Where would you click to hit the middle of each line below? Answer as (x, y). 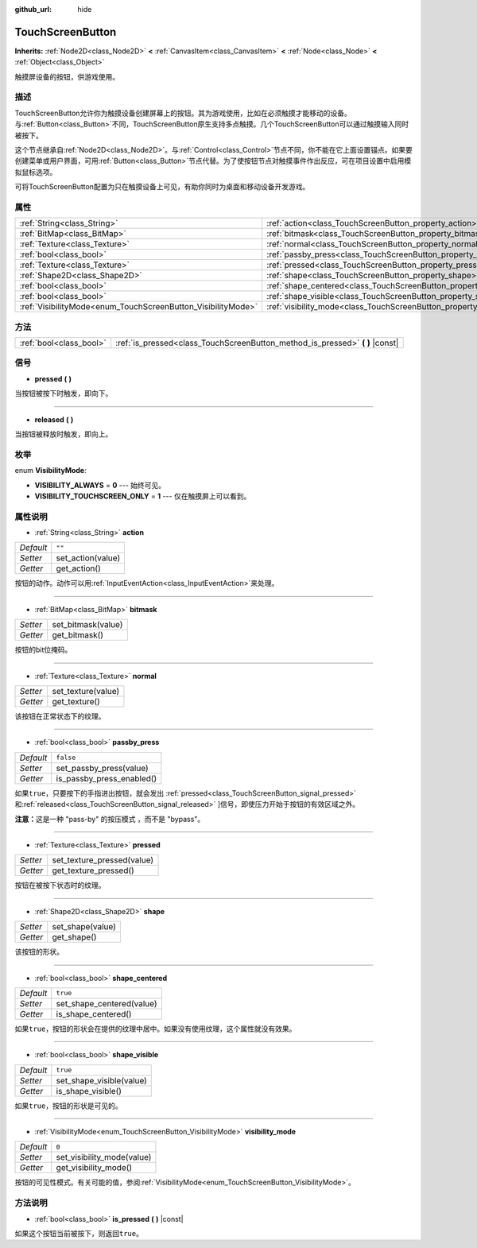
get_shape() (74, 937)
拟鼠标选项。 (36, 172)
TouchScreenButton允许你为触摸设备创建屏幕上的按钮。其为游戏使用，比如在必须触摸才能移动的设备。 (183, 113)
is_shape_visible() (89, 1091)
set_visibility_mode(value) (104, 1157)
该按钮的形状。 (39, 952)
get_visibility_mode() (94, 1168)
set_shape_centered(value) (107, 1003)
